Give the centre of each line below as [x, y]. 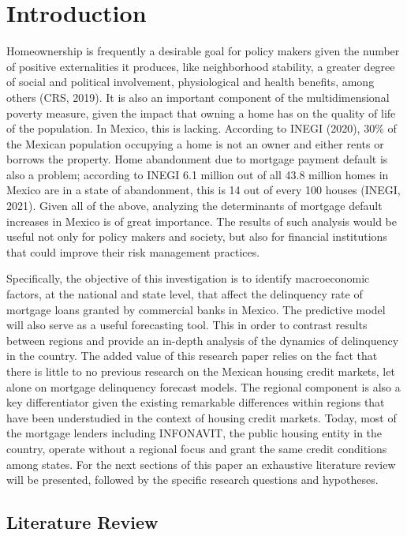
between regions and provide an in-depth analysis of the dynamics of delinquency [203, 340]
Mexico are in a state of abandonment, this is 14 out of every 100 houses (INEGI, [203, 190]
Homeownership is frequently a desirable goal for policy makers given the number [203, 51]
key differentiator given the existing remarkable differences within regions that [196, 402]
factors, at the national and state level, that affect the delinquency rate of [185, 294]
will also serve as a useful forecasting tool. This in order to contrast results [187, 325]
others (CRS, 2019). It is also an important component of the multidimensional [198, 97]
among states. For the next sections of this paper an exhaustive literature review [201, 464]
